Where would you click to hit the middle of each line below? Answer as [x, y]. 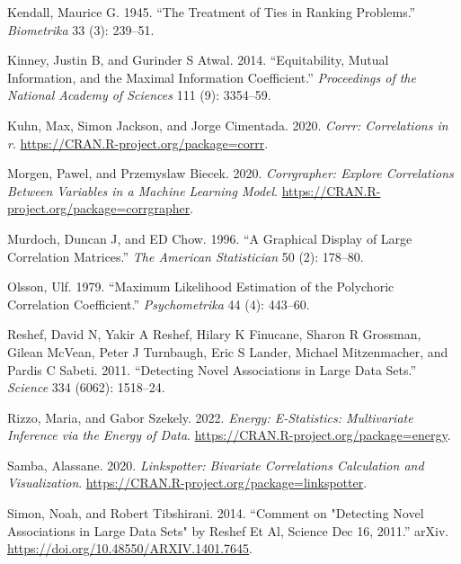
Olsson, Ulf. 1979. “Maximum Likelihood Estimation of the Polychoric [201, 286]
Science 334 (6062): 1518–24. [86, 387]
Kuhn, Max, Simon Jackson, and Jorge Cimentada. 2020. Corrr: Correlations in [228, 125]
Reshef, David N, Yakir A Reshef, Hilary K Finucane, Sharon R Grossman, [214, 334]
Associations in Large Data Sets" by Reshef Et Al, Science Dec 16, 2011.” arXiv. [228, 530]
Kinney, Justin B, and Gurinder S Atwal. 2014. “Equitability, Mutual [198, 60]
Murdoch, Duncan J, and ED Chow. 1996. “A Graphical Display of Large [210, 238]
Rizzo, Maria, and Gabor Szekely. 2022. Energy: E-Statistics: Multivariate [210, 417]
